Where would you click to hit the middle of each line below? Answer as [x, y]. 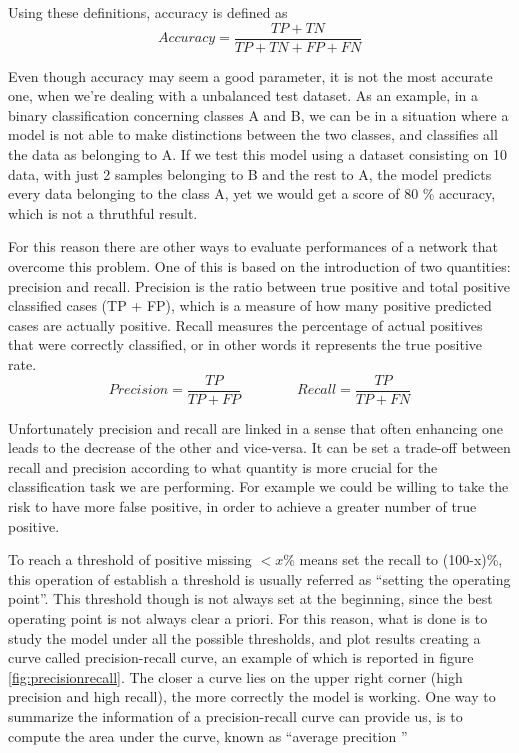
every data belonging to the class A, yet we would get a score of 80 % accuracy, [252, 193]
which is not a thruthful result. [103, 212]
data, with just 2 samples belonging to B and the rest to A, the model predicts [250, 173]
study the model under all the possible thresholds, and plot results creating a [244, 637]
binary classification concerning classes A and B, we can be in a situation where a [258, 114]
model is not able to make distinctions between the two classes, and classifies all [253, 134]
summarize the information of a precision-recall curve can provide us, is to [235, 715]
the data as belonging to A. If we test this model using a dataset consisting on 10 [258, 154]
